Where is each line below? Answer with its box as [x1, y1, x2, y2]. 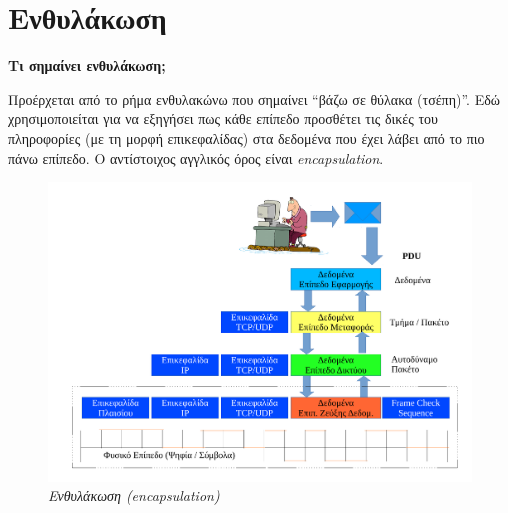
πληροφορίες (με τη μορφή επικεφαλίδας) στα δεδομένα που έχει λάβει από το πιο [8, 127, 485, 148]
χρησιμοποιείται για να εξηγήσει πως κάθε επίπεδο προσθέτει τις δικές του [8, 108, 438, 129]
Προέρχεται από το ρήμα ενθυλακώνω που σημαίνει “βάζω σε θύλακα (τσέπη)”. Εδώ [8, 88, 501, 109]
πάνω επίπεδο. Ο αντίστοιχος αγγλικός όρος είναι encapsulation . [8, 147, 384, 168]
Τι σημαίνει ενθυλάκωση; [8, 55, 166, 76]
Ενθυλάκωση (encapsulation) [48, 485, 220, 506]
